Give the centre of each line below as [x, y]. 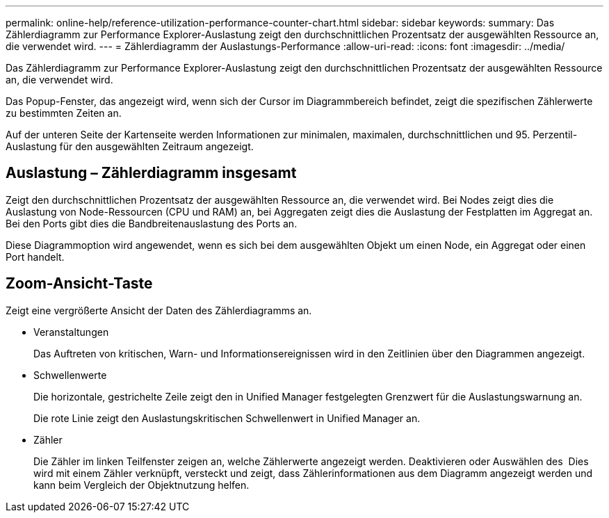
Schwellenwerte [70, 375]
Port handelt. [35, 257]
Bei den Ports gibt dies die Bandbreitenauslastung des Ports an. [152, 223]
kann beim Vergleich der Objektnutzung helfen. [141, 485]
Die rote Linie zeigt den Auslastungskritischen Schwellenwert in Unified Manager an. [227, 418]
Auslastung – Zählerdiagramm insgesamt [151, 173]
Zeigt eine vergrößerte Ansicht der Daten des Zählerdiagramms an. [159, 310]
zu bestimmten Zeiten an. [64, 113]
